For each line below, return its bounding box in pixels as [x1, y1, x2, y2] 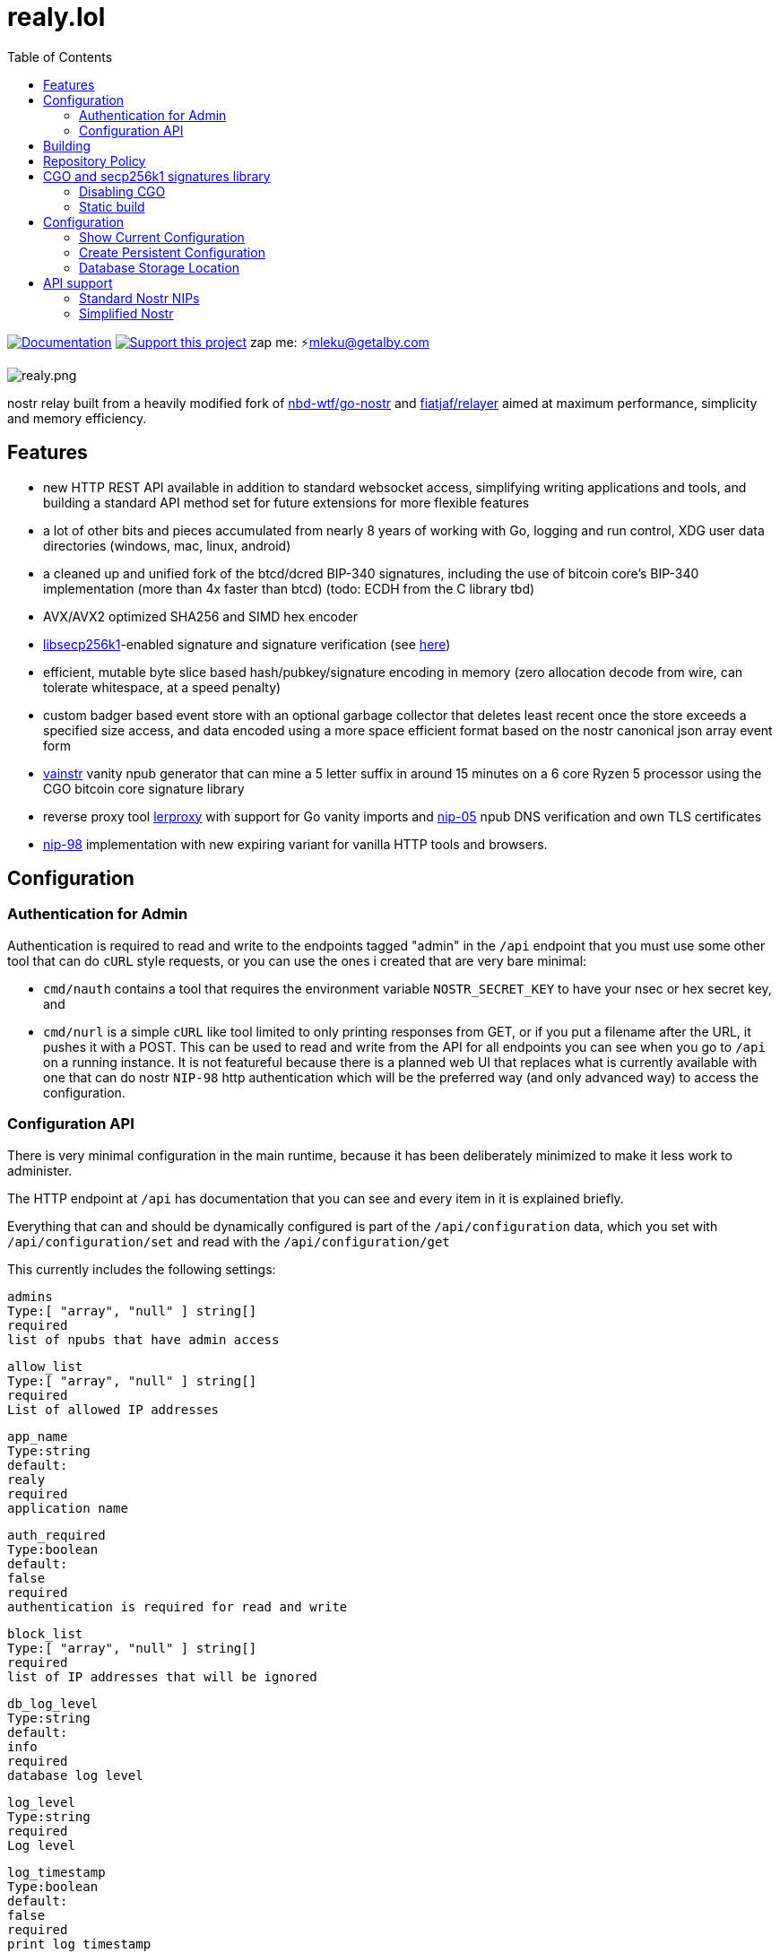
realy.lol [7, 2, 106, 32]
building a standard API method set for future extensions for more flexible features [43, 494, 530, 510]
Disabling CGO [79, 183, 166, 199]
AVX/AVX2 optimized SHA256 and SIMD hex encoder [43, 608, 358, 624]
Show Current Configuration [79, 229, 245, 245]
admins [7, 1289, 53, 1304]
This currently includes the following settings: [7, 1261, 276, 1277]
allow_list [7, 1358, 83, 1374]
